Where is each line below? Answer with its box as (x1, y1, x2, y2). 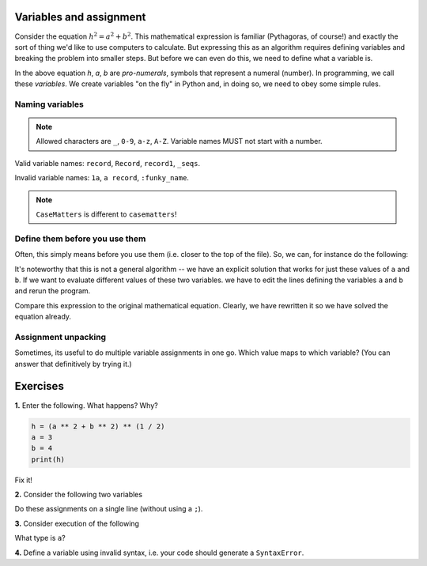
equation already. (14, 312, 71, 322)
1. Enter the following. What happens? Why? (14, 400, 158, 410)
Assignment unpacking (14, 331, 107, 342)
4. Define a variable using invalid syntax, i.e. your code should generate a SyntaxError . (14, 548, 304, 557)
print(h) (31, 455, 66, 464)
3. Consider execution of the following (14, 519, 140, 528)
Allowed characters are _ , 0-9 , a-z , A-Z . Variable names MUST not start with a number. (36, 137, 323, 146)
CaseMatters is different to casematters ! (36, 209, 177, 219)
